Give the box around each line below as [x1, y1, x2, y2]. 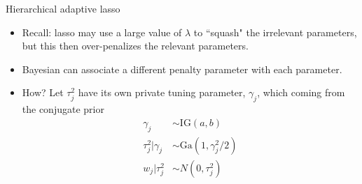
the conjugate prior [22, 102, 104, 116]
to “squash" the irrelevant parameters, [193, 24, 357, 39]
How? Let [22, 85, 64, 100]
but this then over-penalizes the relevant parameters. [22, 38, 249, 53]
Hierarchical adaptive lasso [6, 1, 120, 15]
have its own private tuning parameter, [78, 85, 246, 100]
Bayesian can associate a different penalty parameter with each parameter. [22, 61, 342, 76]
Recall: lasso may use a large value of [22, 24, 182, 39]
